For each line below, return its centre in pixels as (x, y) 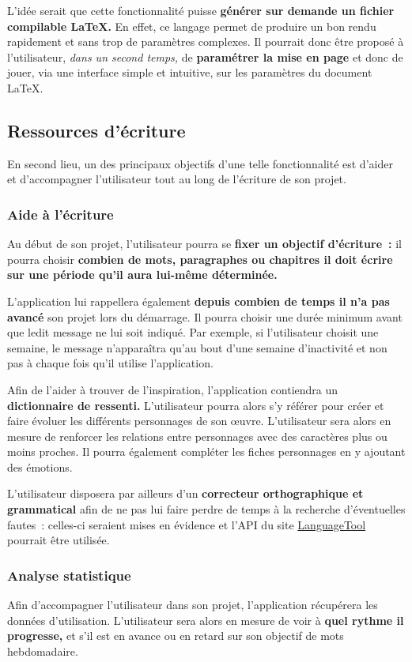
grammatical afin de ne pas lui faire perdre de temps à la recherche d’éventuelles (206, 509)
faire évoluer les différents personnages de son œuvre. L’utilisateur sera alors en (199, 421)
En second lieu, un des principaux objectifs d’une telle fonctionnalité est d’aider (200, 163)
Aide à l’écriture (60, 214)
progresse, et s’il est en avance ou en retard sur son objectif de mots (176, 636)
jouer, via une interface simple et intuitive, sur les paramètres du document (190, 72)
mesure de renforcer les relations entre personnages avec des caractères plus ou (197, 436)
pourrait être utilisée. (59, 540)
